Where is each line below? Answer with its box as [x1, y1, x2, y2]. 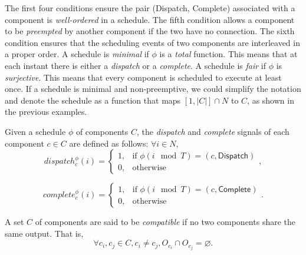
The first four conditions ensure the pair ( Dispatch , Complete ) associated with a [5, 2, 295, 14]
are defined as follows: [69, 137, 149, 149]
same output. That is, [5, 227, 84, 239]
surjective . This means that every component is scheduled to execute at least [5, 71, 282, 83]
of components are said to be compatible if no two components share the [35, 216, 295, 228]
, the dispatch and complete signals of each [136, 125, 289, 137]
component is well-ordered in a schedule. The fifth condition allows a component [5, 13, 295, 25]
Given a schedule [5, 125, 66, 137]
